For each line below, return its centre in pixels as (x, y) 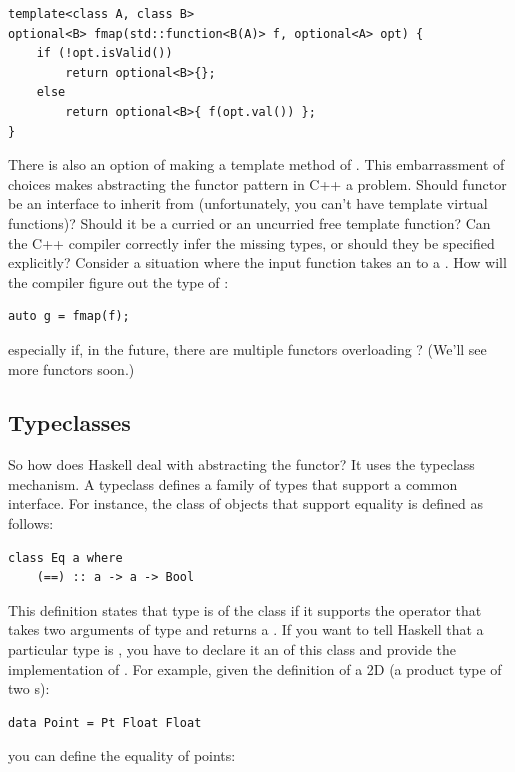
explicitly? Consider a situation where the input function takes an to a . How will (257, 262)
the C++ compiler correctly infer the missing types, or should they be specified (251, 242)
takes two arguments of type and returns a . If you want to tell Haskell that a (246, 629)
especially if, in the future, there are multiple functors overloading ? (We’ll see (247, 348)
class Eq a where (65, 557)
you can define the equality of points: (122, 755)
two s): (29, 688)
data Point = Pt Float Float (105, 722)
